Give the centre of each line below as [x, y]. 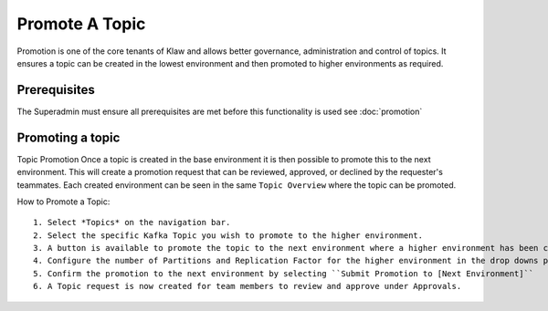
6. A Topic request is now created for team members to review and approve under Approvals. [248, 286]
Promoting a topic [68, 137]
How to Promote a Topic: [63, 202]
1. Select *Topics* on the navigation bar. [132, 223]
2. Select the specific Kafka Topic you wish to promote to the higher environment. [228, 235]
